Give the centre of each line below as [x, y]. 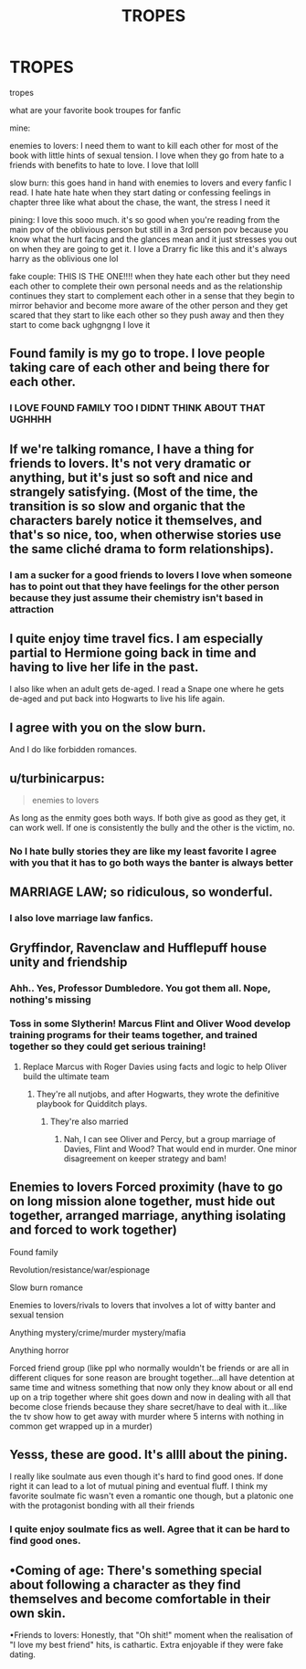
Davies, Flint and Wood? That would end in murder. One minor [180, 1149]
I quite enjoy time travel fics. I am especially [136, 639]
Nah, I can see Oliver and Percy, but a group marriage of [170, 1139]
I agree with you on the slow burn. [108, 727]
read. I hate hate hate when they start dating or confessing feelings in [140, 192]
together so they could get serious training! [108, 1046]
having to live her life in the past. [104, 667]
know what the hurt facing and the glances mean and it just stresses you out [153, 239]
